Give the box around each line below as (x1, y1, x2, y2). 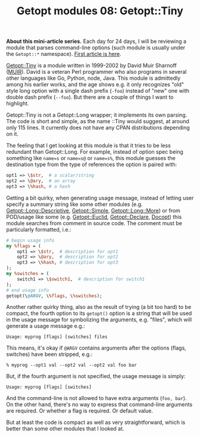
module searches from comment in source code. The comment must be (6, 219, 183, 227)
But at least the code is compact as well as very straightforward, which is (6, 419, 186, 426)
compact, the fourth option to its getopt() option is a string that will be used (6, 310, 192, 317)
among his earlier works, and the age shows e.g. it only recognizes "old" (6, 81, 185, 88)
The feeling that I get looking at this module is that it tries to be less (6, 142, 171, 149)
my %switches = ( (6, 271, 49, 277)
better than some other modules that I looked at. (6, 425, 124, 432)
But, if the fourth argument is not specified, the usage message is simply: (6, 373, 186, 380)
